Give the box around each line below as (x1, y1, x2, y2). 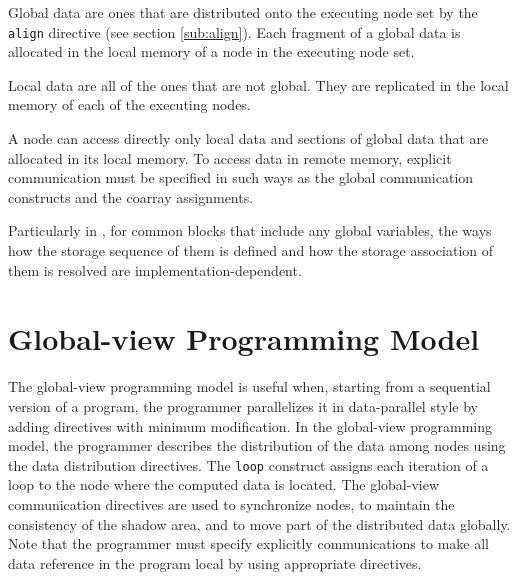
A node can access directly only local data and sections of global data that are (8, 128, 489, 149)
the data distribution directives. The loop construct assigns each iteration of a (8, 454, 489, 475)
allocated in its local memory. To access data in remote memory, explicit (8, 147, 452, 168)
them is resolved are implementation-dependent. (8, 259, 302, 280)
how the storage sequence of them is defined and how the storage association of (8, 240, 494, 260)
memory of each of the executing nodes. (8, 94, 251, 115)
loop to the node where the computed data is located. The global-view (8, 474, 439, 495)
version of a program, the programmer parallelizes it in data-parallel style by (8, 395, 478, 416)
